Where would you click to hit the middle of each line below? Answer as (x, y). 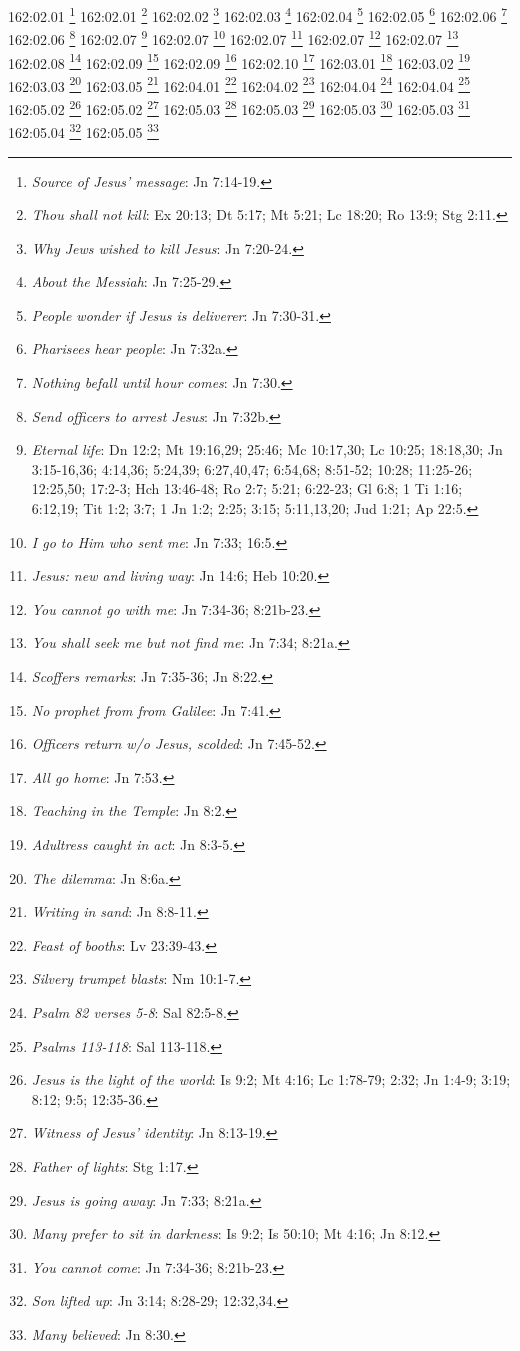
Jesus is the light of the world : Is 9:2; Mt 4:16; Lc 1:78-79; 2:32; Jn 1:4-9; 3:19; (271, 1079)
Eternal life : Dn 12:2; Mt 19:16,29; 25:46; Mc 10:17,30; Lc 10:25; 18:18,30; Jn (267, 449)
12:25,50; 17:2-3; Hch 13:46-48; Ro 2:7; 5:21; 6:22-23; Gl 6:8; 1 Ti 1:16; (247, 488)
